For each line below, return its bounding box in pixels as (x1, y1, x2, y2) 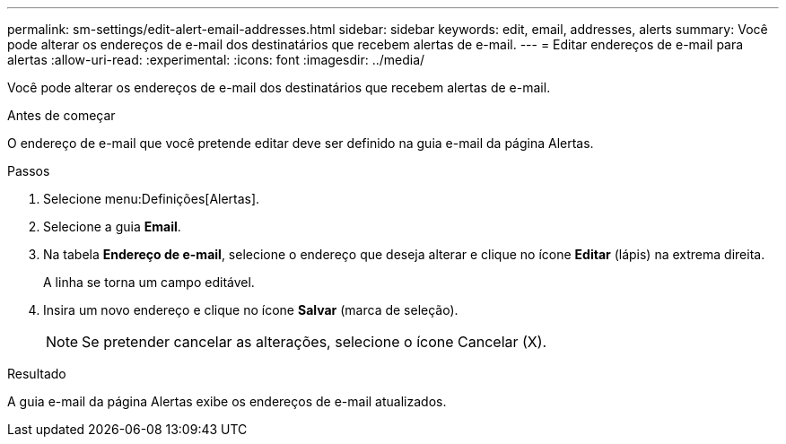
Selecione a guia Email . (43, 219, 181, 234)
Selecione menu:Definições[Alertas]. (43, 191, 260, 206)
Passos (7, 163, 50, 178)
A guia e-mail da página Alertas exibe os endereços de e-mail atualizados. (7, 394, 447, 409)
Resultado (7, 366, 66, 381)
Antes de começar (7, 108, 116, 123)
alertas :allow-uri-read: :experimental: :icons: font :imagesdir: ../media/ (7, 52, 425, 67)
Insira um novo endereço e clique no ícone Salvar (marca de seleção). (43, 302, 458, 318)
